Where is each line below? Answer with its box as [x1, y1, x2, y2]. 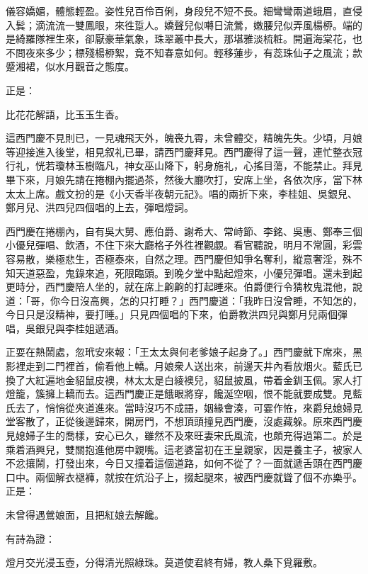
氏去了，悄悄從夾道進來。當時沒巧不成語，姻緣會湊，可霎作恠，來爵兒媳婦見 [6, 400, 362, 415]
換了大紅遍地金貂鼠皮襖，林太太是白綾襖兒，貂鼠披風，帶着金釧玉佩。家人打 [6, 372, 362, 387]
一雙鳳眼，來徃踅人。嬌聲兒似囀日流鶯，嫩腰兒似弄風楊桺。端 [64, 17, 352, 32]
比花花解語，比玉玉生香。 [6, 106, 125, 121]
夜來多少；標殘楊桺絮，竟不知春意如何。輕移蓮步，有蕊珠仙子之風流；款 [25, 45, 362, 60]
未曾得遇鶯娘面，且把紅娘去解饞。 [6, 507, 164, 522]
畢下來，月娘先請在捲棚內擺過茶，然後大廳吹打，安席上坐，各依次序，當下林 [6, 171, 362, 186]
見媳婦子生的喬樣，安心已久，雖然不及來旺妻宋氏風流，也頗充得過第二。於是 [6, 428, 362, 443]
